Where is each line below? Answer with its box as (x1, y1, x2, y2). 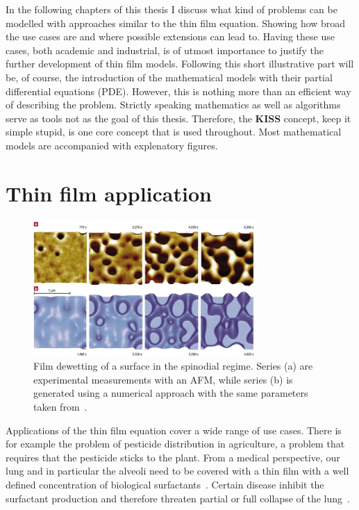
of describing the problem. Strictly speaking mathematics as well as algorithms (6, 97, 341, 112)
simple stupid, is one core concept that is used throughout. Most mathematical (6, 124, 342, 139)
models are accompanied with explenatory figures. (6, 138, 218, 152)
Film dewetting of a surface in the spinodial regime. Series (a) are (33, 359, 313, 373)
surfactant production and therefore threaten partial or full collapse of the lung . (6, 491, 350, 505)
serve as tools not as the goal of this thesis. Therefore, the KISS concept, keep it (6, 110, 351, 125)
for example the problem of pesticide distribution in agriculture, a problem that (6, 436, 345, 451)
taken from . (33, 399, 87, 413)
